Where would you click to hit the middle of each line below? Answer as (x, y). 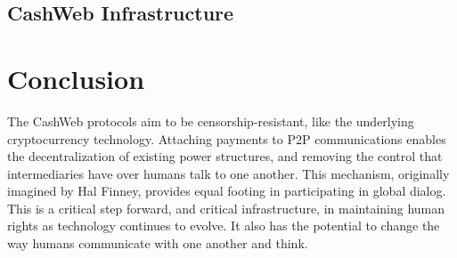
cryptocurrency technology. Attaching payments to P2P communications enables (227, 138)
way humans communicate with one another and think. (158, 243)
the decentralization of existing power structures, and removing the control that (225, 156)
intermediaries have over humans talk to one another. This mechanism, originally (228, 173)
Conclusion (76, 78)
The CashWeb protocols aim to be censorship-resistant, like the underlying (211, 121)
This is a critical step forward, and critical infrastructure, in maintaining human (226, 208)
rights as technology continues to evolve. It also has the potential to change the (224, 226)
